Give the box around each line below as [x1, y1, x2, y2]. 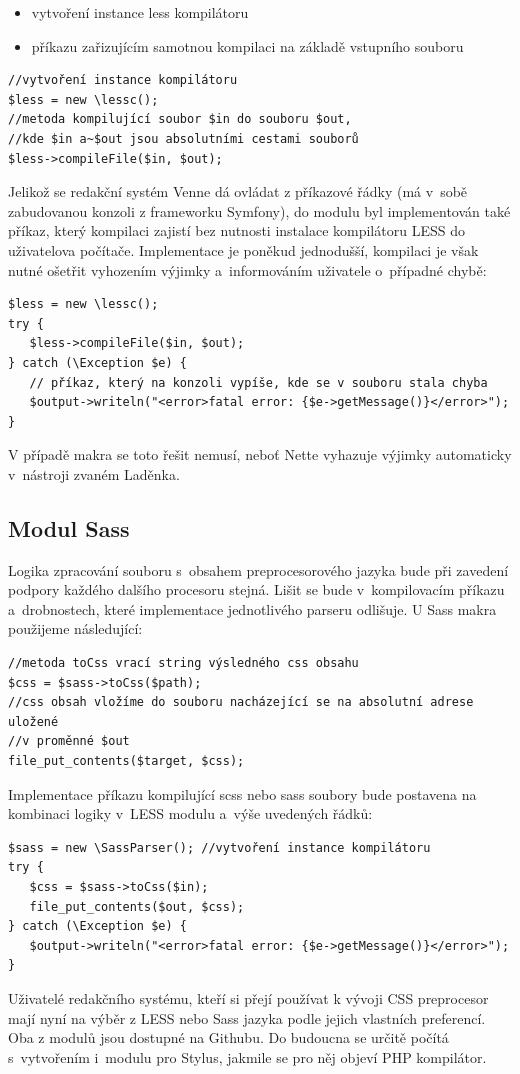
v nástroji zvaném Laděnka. [8, 463, 180, 484]
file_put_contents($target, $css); [8, 754, 245, 769]
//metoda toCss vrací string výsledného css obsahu [8, 656, 359, 671]
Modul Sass [8, 512, 130, 543]
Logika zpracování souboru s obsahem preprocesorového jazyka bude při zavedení [8, 559, 509, 580]
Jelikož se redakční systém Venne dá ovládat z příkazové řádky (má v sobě [8, 181, 468, 202]
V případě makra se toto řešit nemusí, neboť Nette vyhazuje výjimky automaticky [8, 444, 512, 465]
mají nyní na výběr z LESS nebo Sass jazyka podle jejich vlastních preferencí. [8, 1007, 486, 1028]
